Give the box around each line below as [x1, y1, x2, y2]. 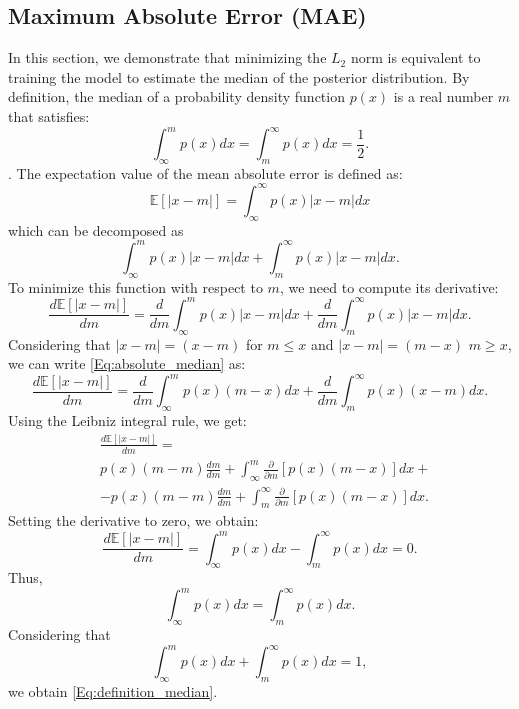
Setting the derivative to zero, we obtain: [8, 510, 259, 531]
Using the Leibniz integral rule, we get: [8, 410, 247, 431]
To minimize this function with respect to [8, 276, 263, 297]
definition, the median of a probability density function [8, 86, 345, 107]
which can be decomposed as [8, 219, 184, 240]
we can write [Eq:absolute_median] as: [8, 353, 246, 374]
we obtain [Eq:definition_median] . [8, 681, 218, 702]
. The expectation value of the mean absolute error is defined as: [8, 162, 403, 183]
